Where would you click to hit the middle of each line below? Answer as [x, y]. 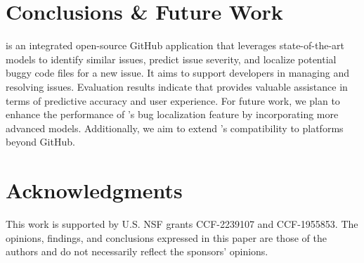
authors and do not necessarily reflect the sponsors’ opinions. [137, 251]
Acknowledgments [94, 190]
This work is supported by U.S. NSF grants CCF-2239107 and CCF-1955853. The [182, 224]
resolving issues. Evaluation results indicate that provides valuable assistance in [177, 86]
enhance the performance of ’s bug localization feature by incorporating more [172, 114]
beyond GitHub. [40, 142]
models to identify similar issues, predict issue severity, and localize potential [171, 59]
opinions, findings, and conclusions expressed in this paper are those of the [166, 237]
